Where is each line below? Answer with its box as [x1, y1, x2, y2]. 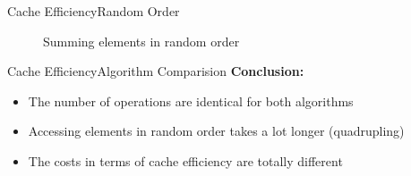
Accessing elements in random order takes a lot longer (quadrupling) [28, 122, 405, 140]
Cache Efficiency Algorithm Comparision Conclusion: [7, 62, 304, 80]
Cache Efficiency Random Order [7, 2, 180, 20]
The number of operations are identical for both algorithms [28, 91, 354, 110]
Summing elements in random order [43, 31, 240, 50]
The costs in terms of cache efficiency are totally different [28, 151, 343, 170]
